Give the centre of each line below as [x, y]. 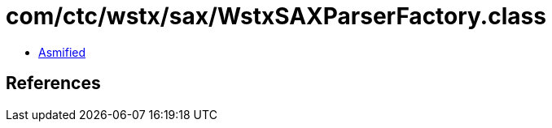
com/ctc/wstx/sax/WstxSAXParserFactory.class [276, 16]
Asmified [62, 52]
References [53, 83]
